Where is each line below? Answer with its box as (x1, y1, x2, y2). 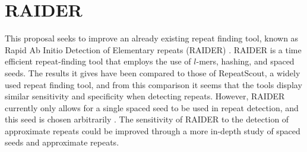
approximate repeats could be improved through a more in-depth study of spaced (5, 124, 300, 137)
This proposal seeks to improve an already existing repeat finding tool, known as (5, 32, 299, 44)
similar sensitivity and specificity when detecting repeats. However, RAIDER (5, 90, 285, 102)
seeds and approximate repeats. (5, 136, 119, 148)
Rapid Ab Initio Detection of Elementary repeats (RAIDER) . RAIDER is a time (5, 43, 302, 56)
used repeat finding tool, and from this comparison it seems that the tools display (5, 78, 302, 90)
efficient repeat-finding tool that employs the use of (5, 55, 191, 67)
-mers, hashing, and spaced (196, 55, 295, 67)
